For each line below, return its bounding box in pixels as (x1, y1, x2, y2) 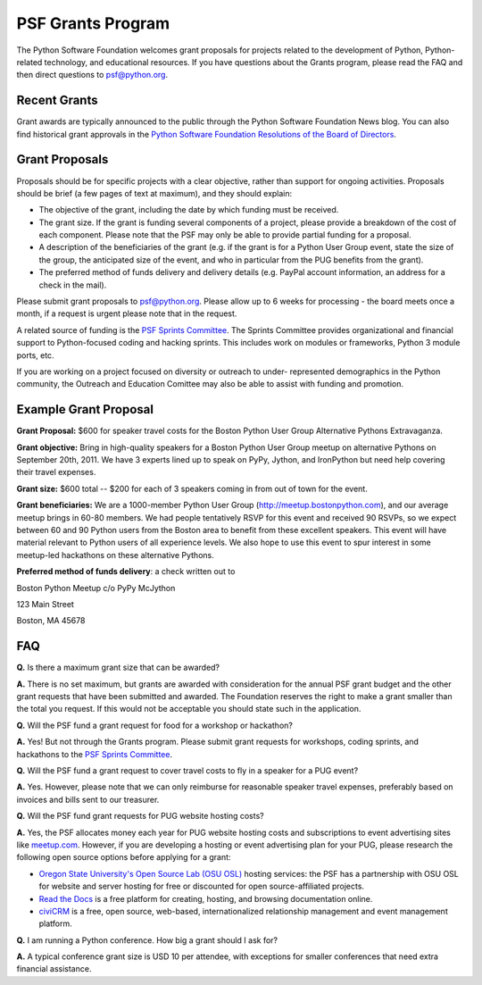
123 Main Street (16, 598, 75, 609)
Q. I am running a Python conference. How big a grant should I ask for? (16, 934, 278, 946)
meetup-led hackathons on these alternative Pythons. (16, 549, 214, 560)
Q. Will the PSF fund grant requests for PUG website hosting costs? (16, 811, 264, 822)
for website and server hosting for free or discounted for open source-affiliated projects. (38, 881, 365, 892)
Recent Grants (16, 93, 98, 108)
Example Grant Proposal (16, 402, 154, 417)
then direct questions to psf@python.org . (16, 70, 169, 80)
